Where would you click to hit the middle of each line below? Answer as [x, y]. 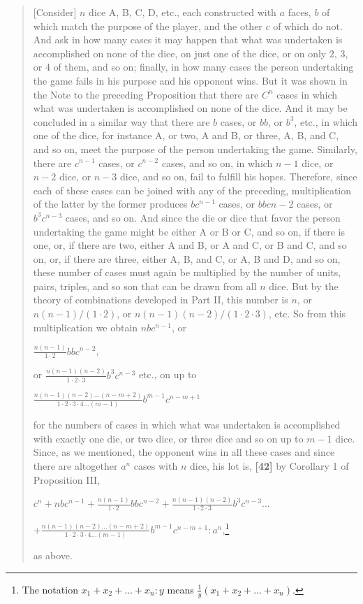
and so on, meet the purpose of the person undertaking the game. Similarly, [195, 149]
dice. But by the [304, 286]
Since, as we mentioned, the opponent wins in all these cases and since [184, 452]
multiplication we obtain [86, 327]
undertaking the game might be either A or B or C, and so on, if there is [189, 231]
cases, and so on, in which [217, 163]
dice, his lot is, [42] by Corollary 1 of [269, 465]
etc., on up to [168, 374]
